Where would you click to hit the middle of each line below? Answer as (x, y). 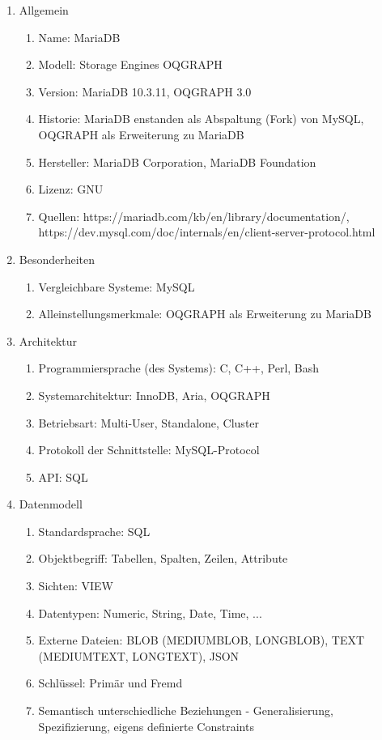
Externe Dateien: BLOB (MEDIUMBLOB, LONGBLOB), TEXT (202, 640)
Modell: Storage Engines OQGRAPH (130, 64)
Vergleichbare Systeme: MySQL (117, 286)
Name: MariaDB (79, 37)
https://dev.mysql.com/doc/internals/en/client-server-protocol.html (207, 232)
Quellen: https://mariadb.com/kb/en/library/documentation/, (194, 216)
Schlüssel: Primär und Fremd (110, 683)
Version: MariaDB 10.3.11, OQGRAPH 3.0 (145, 91)
